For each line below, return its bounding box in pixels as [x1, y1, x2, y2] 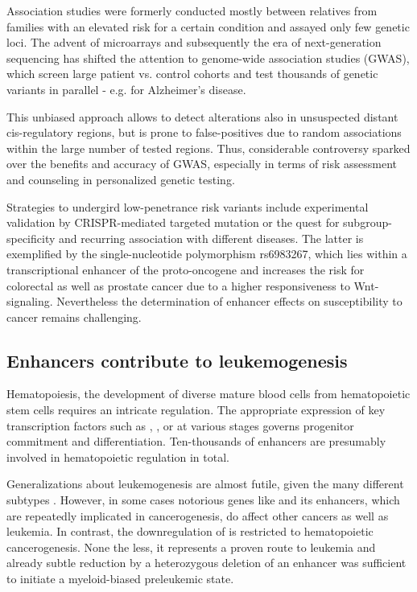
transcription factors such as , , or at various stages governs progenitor [6, 417, 354, 434]
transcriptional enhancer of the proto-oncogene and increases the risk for [6, 261, 365, 277]
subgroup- [343, 214, 392, 231]
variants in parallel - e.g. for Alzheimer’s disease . [6, 80, 246, 97]
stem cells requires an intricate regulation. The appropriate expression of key [6, 401, 386, 418]
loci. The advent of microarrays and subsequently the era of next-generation [6, 34, 382, 51]
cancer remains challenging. [6, 308, 142, 325]
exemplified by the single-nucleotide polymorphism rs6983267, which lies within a [6, 245, 407, 262]
